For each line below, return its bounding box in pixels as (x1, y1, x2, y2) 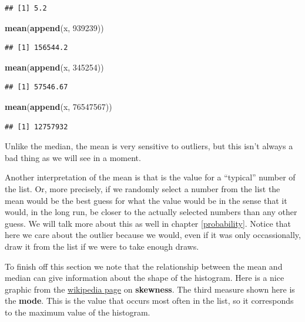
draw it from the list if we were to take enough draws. (5, 240, 199, 252)
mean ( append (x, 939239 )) (5, 21, 104, 33)
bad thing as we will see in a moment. (5, 151, 141, 163)
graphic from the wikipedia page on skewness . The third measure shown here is (5, 283, 295, 295)
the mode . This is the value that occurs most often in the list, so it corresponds (5, 294, 294, 307)
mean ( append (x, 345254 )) (5, 61, 104, 73)
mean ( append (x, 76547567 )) (5, 100, 112, 112)
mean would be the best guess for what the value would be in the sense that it (5, 194, 287, 206)
